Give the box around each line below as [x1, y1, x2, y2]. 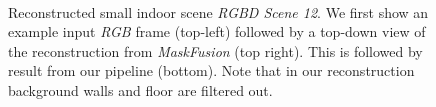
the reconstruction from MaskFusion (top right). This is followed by [8, 40, 423, 61]
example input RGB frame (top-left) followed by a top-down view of [8, 21, 426, 42]
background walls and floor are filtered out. [8, 79, 273, 100]
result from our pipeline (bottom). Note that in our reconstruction [8, 60, 415, 81]
